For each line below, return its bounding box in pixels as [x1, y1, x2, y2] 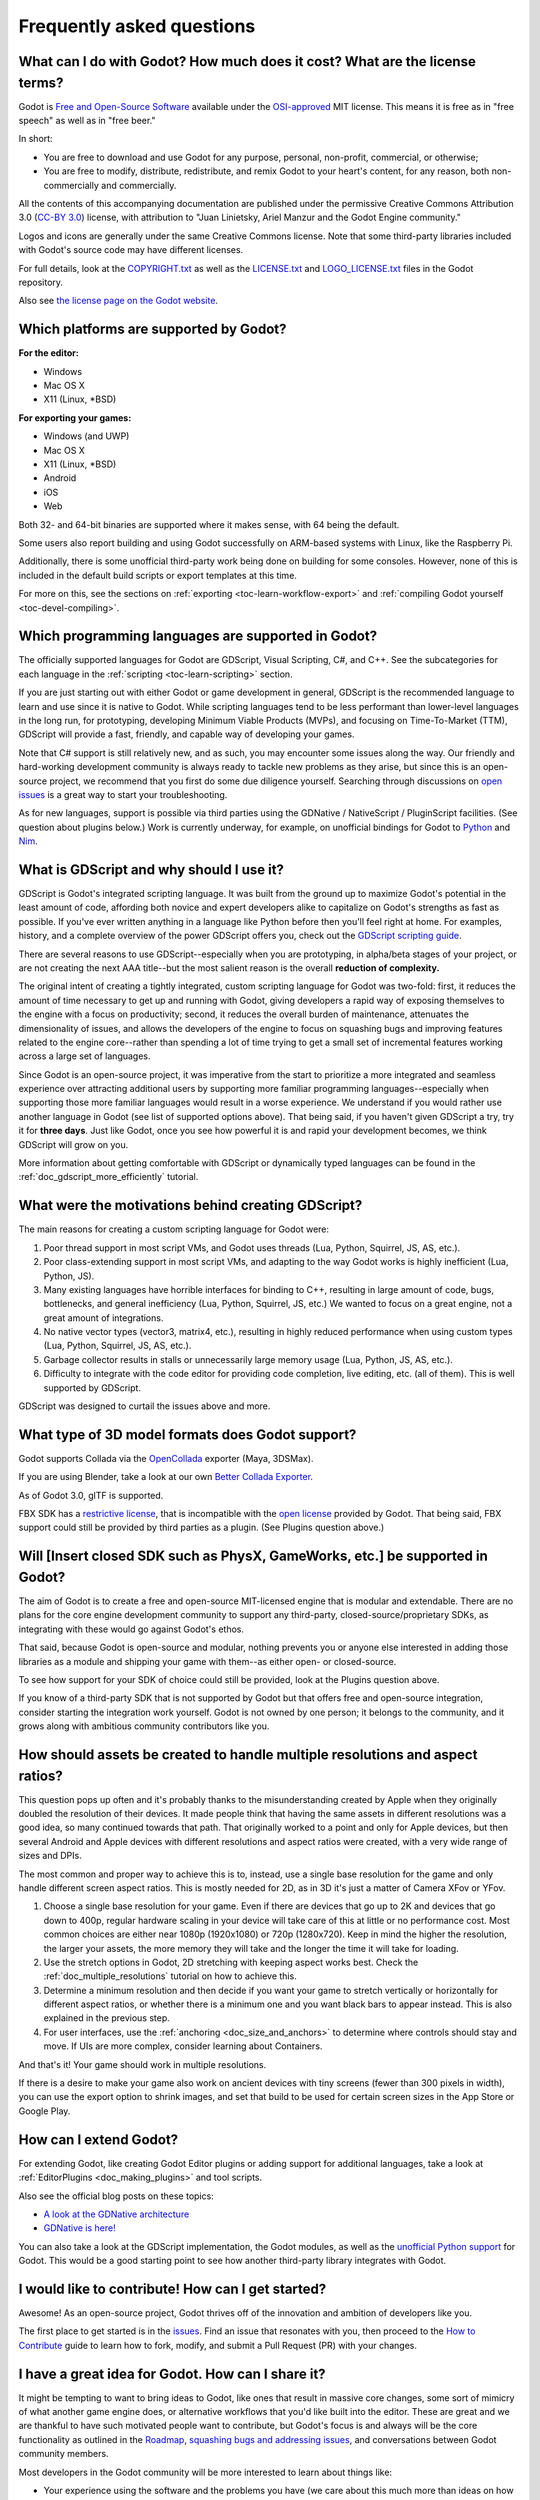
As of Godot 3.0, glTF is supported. [18, 1489, 164, 1501]
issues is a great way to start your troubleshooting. [18, 788, 228, 800]
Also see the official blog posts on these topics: [18, 2190, 214, 2202]
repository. [18, 276, 64, 288]
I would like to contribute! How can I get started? [18, 2280, 327, 2297]
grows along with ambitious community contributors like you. [18, 1720, 270, 1732]
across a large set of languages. [18, 1050, 151, 1062]
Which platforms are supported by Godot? [18, 321, 287, 338]
